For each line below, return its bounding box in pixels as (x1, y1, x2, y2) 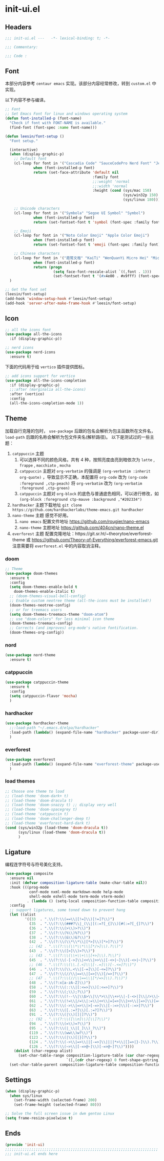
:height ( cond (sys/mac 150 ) (92, 188, 152, 193)
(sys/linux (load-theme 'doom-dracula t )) (18, 830, 106, 835)
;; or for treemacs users (9, 607, 62, 612)
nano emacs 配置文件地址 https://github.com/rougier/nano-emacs (19, 518, 150, 524)
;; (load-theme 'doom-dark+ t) (5, 793, 69, 798)
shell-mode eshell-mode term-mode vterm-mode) (29, 894, 125, 899)
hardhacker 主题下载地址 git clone (12, 502, 82, 508)
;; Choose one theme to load (5, 789, 64, 794)
